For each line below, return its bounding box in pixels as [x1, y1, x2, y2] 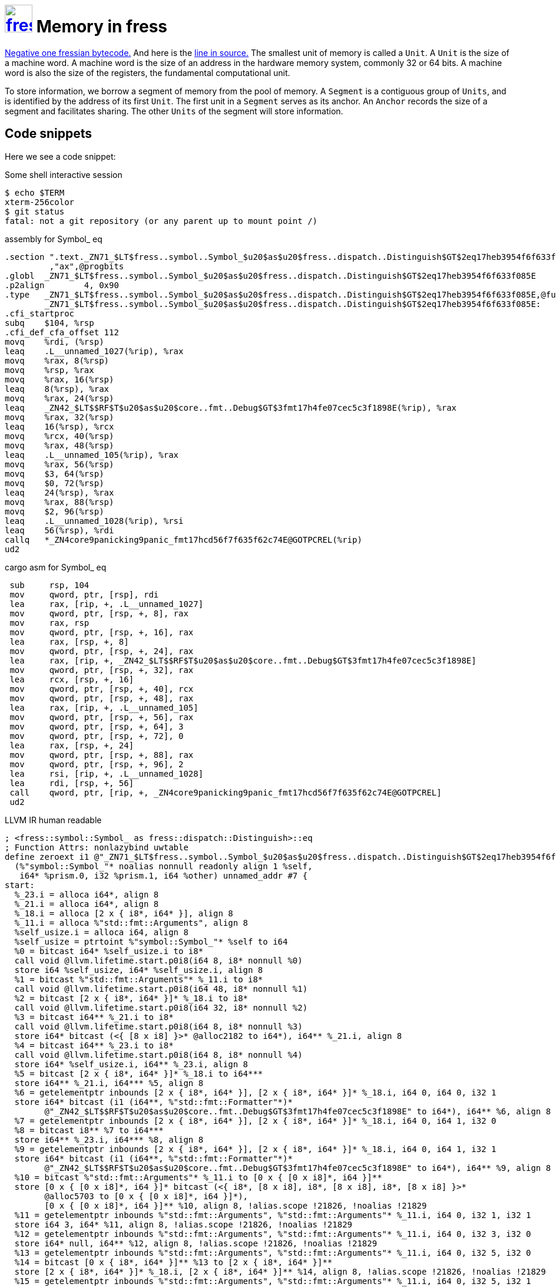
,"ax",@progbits [49, 261, 124, 271]
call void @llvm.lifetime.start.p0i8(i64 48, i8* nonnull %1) [14, 984, 308, 994]
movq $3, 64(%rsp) [5, 468, 104, 478]
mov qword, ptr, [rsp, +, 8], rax [9, 608, 188, 618]
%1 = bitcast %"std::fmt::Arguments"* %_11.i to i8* [14, 974, 263, 984]
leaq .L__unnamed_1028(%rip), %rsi [5, 516, 184, 526]
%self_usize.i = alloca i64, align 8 [14, 927, 188, 937]
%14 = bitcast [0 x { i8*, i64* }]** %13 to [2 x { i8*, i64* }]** [14, 1257, 333, 1267]
